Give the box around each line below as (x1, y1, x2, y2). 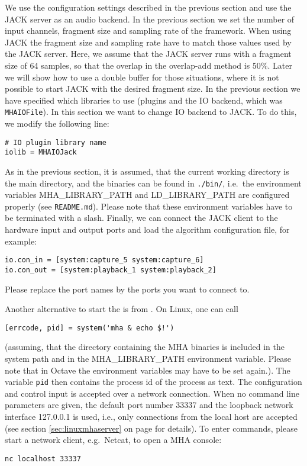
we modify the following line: (5, 117, 109, 129)
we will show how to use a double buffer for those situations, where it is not (5, 70, 279, 83)
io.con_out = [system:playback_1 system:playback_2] (5, 265, 216, 274)
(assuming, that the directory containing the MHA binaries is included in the (5, 340, 285, 353)
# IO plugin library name (5, 138, 106, 147)
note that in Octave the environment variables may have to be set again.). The (5, 364, 290, 376)
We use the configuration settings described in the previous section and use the (5, 1, 292, 13)
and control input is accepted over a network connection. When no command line (5, 387, 299, 399)
